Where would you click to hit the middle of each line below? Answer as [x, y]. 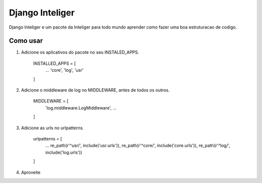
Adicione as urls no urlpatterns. [53, 128]
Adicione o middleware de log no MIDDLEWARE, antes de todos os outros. [95, 90]
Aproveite [31, 172]
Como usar [26, 41]
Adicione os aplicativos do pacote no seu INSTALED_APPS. [80, 52]
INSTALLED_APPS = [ [55, 63]
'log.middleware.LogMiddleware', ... [81, 108]
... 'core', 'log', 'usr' [65, 70]
